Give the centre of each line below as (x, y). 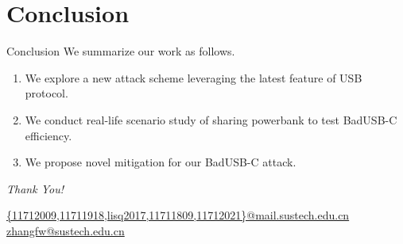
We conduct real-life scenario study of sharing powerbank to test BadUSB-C (211, 119)
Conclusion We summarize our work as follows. (121, 51)
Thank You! (35, 188)
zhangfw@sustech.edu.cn (66, 230)
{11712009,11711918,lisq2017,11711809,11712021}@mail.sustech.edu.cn (178, 215)
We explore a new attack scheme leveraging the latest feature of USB (194, 77)
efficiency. (48, 135)
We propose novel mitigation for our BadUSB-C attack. (161, 162)
